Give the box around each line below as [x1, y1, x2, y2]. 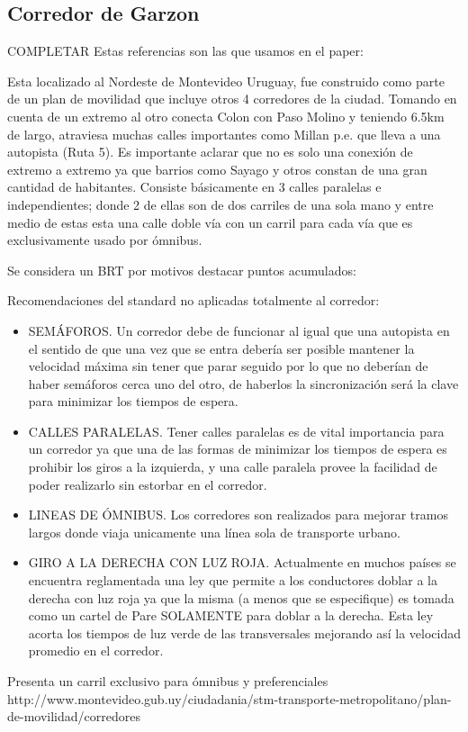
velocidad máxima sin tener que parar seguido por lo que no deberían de [28, 357, 428, 375]
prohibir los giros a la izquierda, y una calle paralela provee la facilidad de [28, 457, 437, 476]
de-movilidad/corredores [7, 707, 140, 726]
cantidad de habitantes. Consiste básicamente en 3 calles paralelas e [7, 177, 382, 196]
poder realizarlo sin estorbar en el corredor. [28, 474, 267, 493]
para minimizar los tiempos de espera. [28, 392, 238, 411]
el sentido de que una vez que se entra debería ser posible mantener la [28, 339, 415, 357]
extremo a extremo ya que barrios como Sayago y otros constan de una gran [7, 159, 427, 178]
